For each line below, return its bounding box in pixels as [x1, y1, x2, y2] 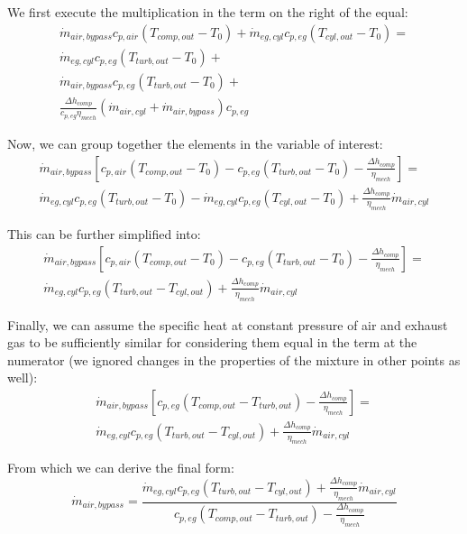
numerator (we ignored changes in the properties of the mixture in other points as [7, 350, 461, 369]
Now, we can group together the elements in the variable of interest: [7, 134, 383, 153]
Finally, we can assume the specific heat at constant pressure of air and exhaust [7, 315, 448, 334]
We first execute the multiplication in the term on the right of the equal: [7, 3, 408, 21]
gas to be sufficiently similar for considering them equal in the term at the [7, 333, 417, 352]
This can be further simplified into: [7, 225, 201, 244]
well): [7, 368, 38, 387]
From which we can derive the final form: [7, 458, 234, 477]
